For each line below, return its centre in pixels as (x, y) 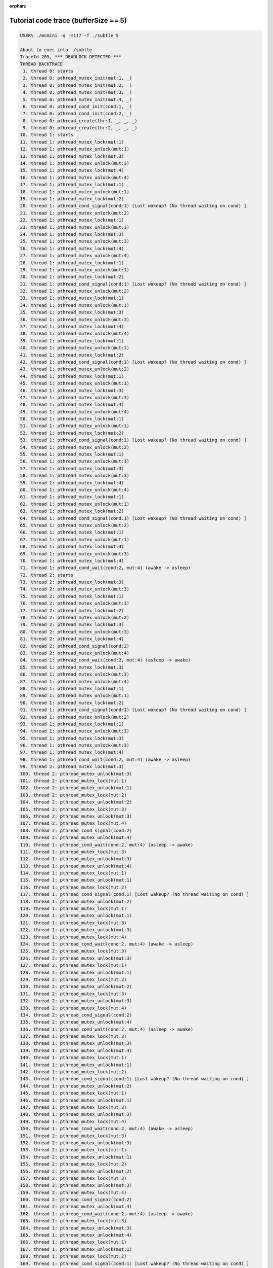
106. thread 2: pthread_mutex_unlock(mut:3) (76, 816)
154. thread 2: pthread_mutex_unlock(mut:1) (76, 1157)
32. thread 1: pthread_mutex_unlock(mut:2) (75, 291)
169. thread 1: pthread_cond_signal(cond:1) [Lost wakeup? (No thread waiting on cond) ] (135, 1263)
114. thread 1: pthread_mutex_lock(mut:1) (73, 873)
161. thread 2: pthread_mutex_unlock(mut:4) (76, 1207)
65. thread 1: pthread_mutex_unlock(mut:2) (75, 525)
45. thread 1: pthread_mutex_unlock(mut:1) (75, 383)
